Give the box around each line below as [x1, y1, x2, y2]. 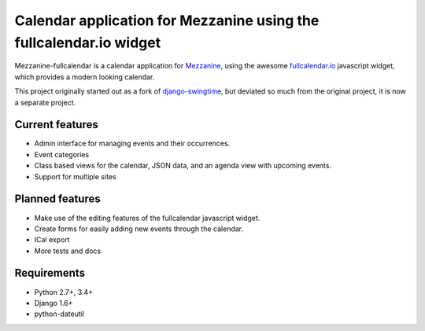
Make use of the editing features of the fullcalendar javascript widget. [34, 213, 261, 223]
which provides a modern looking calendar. [14, 72, 155, 82]
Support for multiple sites [34, 171, 117, 181]
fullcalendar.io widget [14, 34, 161, 51]
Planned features [14, 193, 102, 206]
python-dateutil [34, 309, 85, 318]
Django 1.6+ [34, 298, 73, 307]
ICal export [34, 235, 70, 245]
